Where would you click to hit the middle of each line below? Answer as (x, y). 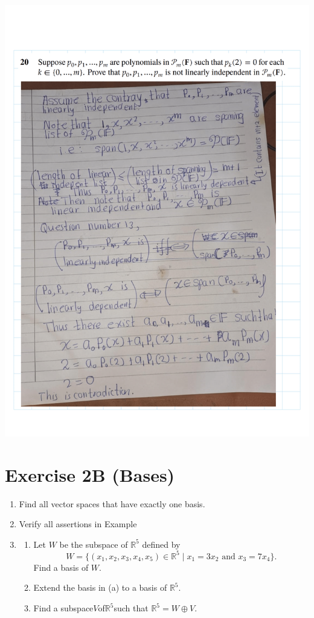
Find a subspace (63, 608)
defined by (161, 544)
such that (131, 608)
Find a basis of (61, 567)
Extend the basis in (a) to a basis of (100, 587)
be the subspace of (94, 544)
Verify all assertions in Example (78, 524)
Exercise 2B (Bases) (90, 474)
